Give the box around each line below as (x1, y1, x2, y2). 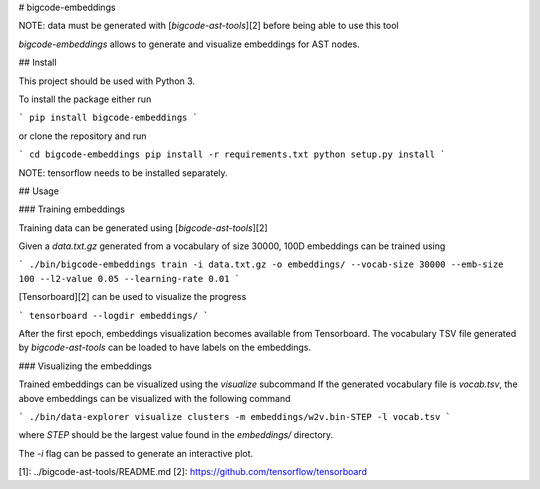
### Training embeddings (18, 203, 125, 215)
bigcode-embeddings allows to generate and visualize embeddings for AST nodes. (18, 38, 360, 50)
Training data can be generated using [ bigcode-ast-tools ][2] (18, 221, 269, 234)
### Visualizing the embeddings (18, 360, 152, 372)
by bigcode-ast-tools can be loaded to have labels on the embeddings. (18, 341, 312, 354)
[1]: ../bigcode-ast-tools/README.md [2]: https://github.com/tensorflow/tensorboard (18, 466, 367, 478)
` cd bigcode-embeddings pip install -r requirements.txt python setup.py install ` (18, 149, 446, 160)
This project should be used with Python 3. (18, 75, 195, 87)
